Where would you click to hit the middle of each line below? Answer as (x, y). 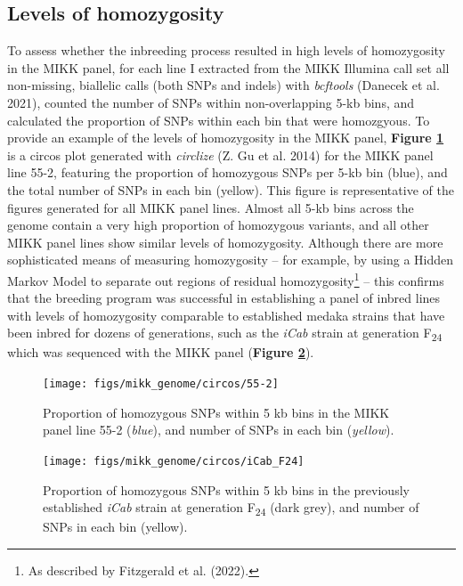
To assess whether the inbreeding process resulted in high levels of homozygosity (226, 50)
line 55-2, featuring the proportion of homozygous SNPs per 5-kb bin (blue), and (227, 172)
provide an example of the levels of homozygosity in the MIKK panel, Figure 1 (226, 138)
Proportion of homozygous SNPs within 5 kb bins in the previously (226, 489)
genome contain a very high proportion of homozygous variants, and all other (218, 225)
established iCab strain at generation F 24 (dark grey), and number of (231, 508)
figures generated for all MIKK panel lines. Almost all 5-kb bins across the (211, 207)
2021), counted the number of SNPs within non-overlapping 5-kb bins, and (211, 102)
